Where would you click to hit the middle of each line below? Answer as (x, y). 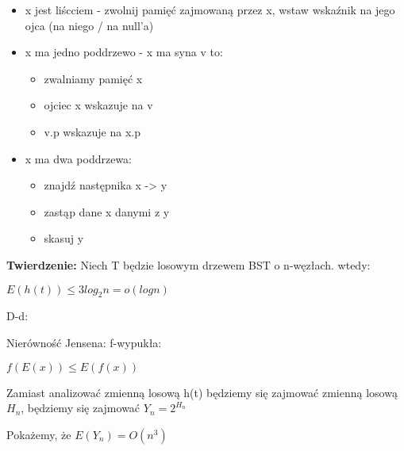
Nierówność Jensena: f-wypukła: (84, 342)
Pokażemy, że (39, 434)
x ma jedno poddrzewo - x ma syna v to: (124, 52)
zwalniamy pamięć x (93, 78)
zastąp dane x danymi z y (107, 211)
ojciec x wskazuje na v (98, 105)
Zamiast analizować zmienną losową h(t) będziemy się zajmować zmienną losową (202, 392)
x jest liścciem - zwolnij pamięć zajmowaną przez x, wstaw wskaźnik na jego (210, 10)
